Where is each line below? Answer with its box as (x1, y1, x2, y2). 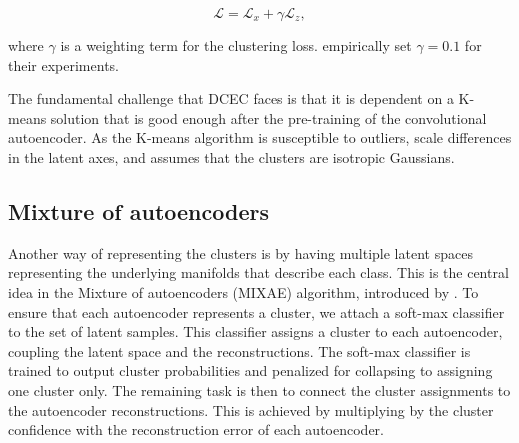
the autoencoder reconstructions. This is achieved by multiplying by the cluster (8, 399, 494, 420)
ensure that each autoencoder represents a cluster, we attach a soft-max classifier (8, 301, 505, 322)
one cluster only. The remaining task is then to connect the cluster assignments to (8, 379, 511, 400)
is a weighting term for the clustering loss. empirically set (60, 35, 412, 55)
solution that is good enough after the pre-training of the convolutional (50, 107, 487, 128)
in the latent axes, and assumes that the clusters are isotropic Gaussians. (8, 146, 455, 167)
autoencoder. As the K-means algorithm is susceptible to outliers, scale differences (8, 127, 512, 148)
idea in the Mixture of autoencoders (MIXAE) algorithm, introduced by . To (8, 281, 479, 302)
